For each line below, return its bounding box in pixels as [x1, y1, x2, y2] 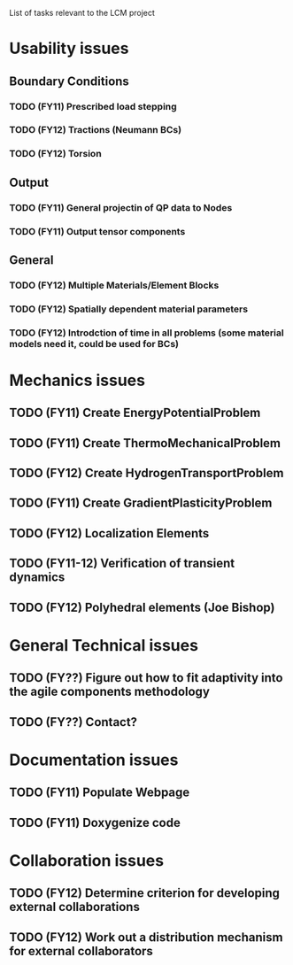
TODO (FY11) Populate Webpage [9, 785, 190, 800]
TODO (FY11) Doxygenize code [9, 814, 181, 830]
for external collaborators [9, 943, 153, 959]
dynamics [9, 570, 66, 585]
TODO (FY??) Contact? [9, 714, 138, 730]
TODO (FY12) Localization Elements [9, 526, 210, 541]
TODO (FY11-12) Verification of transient [9, 556, 235, 571]
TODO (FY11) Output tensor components [9, 225, 186, 237]
